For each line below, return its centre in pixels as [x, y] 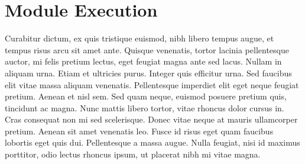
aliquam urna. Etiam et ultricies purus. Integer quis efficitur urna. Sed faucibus [148, 73]
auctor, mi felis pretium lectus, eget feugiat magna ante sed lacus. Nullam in [143, 61]
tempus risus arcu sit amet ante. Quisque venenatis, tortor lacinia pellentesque [147, 49]
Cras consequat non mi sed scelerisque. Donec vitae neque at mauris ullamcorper [151, 119]
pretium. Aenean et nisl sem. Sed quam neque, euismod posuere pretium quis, [146, 96]
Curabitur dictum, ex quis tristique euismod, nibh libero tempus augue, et [139, 38]
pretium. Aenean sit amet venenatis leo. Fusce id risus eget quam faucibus [139, 131]
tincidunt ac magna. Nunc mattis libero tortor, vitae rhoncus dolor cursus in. [145, 107]
